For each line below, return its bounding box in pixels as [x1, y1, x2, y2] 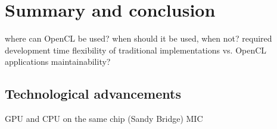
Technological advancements [5, 84, 181, 103]
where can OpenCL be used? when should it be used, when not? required [5, 32, 272, 45]
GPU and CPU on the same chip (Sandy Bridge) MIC [5, 112, 203, 125]
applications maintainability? [5, 55, 111, 68]
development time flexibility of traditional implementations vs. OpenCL [5, 43, 267, 56]
